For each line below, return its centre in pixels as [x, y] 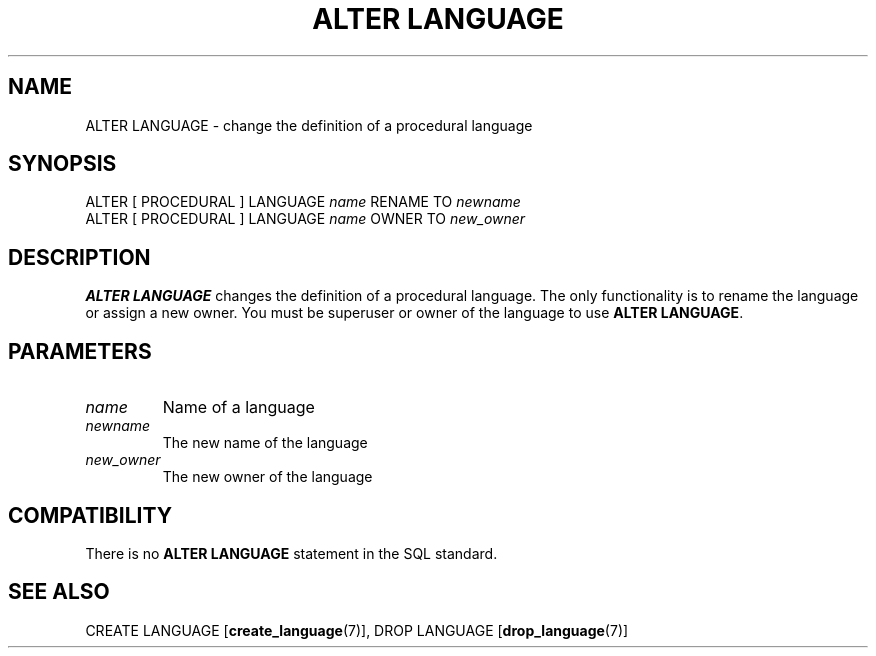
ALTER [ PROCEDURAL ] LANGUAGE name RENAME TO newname [303, 202]
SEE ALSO [59, 592]
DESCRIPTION [79, 257]
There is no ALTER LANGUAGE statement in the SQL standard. [291, 553]
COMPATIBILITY [90, 515]
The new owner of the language [267, 477]
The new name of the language [265, 443]
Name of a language [238, 407]
